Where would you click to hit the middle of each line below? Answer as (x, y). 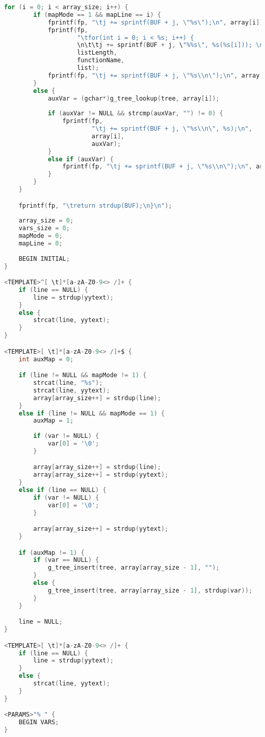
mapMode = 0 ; (41, 236)
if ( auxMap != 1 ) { (51, 552)
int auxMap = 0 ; (46, 359)
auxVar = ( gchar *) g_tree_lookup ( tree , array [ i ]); (134, 98)
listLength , (97, 53)
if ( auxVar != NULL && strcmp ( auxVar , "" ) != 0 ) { (135, 114)
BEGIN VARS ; (39, 722)
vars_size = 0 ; (44, 228)
